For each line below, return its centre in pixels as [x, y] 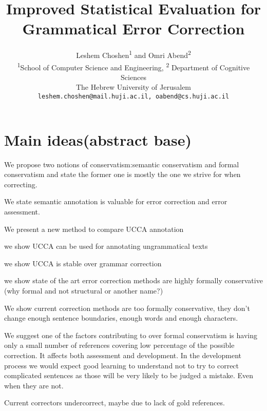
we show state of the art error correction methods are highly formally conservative [133, 280]
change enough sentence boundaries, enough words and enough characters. [121, 318]
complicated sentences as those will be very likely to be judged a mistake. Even [129, 375]
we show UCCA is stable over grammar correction [83, 263]
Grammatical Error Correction [133, 28]
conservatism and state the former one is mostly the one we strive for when [122, 174]
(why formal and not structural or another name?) [84, 290]
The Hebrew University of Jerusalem [133, 87]
